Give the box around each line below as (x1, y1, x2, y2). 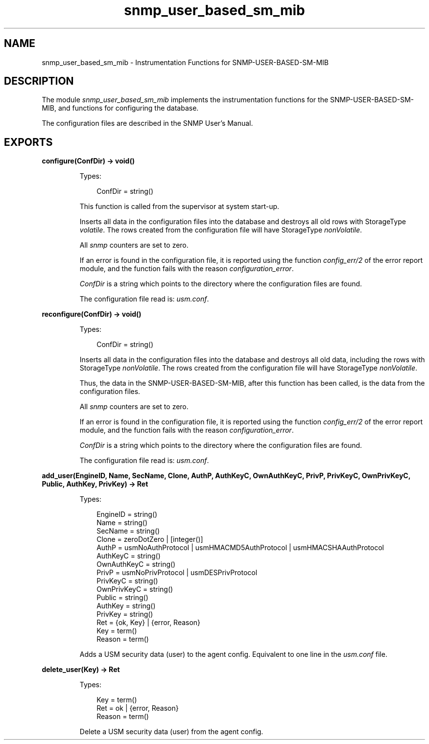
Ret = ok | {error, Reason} (96, 704, 179, 713)
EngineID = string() (96, 510, 158, 519)
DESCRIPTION (4, 75, 74, 88)
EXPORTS (4, 136, 53, 148)
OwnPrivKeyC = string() (96, 585, 173, 594)
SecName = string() (96, 527, 160, 535)
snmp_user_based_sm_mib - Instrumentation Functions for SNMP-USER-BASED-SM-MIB (42, 58, 329, 67)
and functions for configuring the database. (58, 104, 199, 113)
